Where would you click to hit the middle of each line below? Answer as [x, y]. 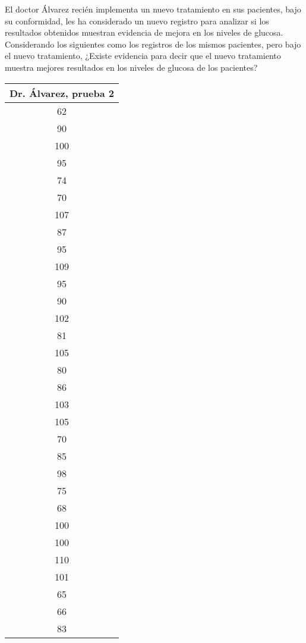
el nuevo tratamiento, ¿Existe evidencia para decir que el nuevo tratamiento [143, 56]
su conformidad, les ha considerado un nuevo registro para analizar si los [137, 21]
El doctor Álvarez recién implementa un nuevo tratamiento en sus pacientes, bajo [153, 9]
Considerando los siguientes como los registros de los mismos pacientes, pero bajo [153, 44]
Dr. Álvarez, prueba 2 [62, 93]
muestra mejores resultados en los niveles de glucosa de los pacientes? [131, 67]
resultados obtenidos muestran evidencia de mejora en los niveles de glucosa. [144, 32]
